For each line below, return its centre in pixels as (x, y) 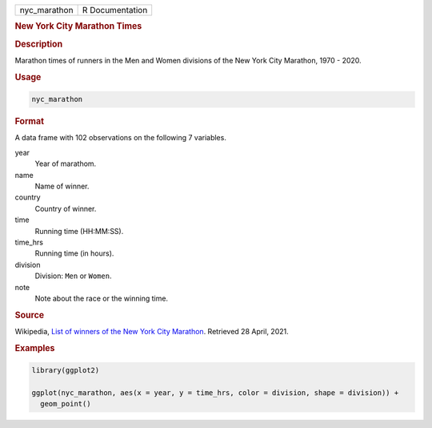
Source (30, 315)
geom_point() (66, 404)
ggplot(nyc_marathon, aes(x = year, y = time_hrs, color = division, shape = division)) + (215, 392)
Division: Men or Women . (73, 276)
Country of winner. (66, 208)
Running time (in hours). (74, 253)
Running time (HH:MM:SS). (79, 231)
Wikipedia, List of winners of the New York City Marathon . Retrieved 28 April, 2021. (152, 331)
